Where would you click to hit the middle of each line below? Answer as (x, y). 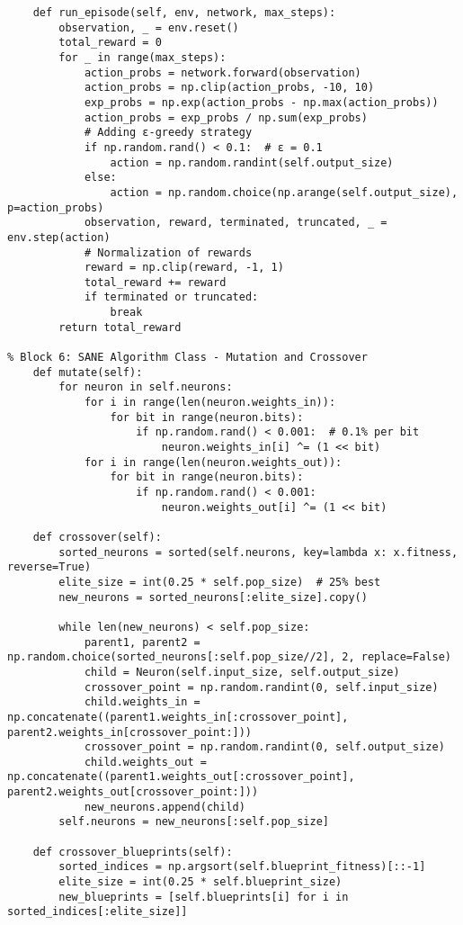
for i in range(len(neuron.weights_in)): (210, 403)
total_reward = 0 (110, 43)
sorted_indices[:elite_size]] (98, 912)
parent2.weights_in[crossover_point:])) (130, 732)
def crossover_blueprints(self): (133, 852)
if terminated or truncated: (171, 297)
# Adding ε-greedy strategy (168, 133)
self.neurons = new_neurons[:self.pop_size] (194, 822)
